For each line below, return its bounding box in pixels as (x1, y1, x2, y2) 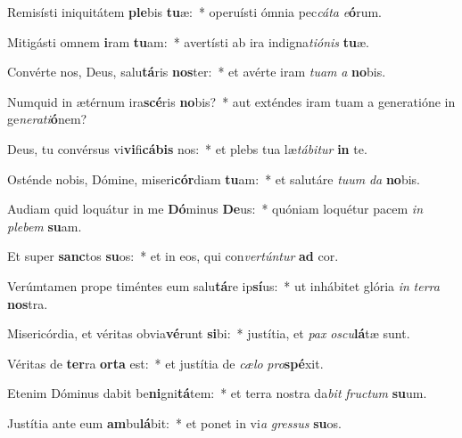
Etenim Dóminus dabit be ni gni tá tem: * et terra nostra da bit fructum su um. (7, 384, 427, 402)
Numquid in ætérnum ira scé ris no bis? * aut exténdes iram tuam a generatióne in (7, 92, 456, 110)
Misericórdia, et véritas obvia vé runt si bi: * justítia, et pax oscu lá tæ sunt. (7, 324, 410, 343)
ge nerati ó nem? (7, 109, 87, 128)
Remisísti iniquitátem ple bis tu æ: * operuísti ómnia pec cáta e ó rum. (7, 3, 382, 20)
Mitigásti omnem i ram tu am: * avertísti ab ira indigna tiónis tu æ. (7, 32, 369, 51)
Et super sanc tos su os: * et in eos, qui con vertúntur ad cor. (7, 247, 339, 265)
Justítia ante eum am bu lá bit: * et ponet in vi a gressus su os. (7, 413, 342, 432)
